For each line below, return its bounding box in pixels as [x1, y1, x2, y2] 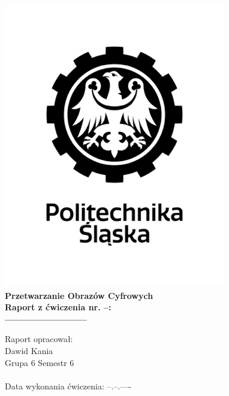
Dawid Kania [5, 344, 53, 356]
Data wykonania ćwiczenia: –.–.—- [5, 379, 131, 392]
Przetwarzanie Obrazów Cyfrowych [5, 289, 153, 301]
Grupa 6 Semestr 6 [5, 356, 74, 368]
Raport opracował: [5, 332, 73, 345]
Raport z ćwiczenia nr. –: [5, 301, 112, 313]
